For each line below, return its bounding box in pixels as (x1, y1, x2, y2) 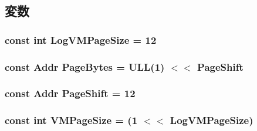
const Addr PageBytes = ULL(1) (5, 59, 165, 74)
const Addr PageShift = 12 (5, 86, 136, 101)
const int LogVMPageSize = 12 (5, 32, 157, 47)
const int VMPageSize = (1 (5, 113, 138, 127)
